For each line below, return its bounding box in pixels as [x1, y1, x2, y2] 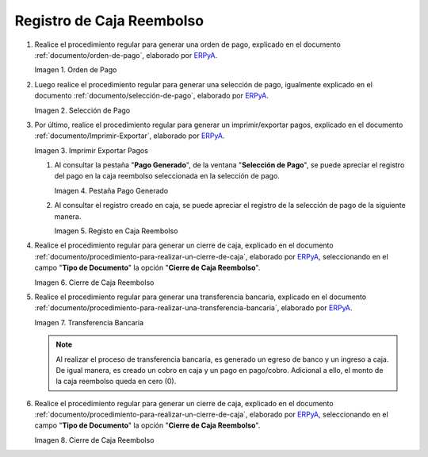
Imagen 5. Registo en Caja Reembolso [54, 226, 178, 236]
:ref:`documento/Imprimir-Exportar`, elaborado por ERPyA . [34, 131, 225, 140]
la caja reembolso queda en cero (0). [55, 377, 177, 386]
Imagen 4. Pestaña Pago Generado [54, 186, 169, 195]
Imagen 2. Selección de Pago [34, 106, 131, 115]
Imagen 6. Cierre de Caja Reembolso [34, 278, 155, 287]
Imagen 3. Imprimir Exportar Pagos [34, 145, 148, 155]
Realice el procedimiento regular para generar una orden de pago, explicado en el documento [34, 40, 341, 49]
